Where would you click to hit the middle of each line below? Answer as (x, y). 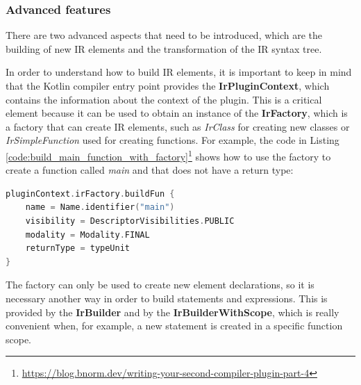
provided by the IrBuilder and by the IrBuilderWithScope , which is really (173, 312)
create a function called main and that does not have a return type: (150, 170)
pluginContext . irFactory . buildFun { (90, 194)
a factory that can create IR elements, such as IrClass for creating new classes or (178, 126)
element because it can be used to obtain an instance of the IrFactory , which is (177, 113)
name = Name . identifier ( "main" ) (100, 207)
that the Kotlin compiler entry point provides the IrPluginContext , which (168, 85)
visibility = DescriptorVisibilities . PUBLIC (130, 221)
